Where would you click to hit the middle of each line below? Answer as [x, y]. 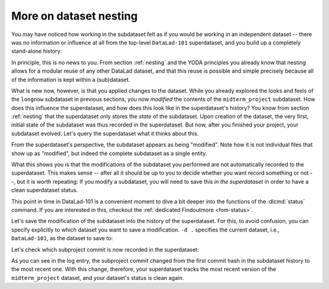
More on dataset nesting [75, 16]
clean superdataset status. [45, 190]
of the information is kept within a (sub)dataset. [71, 79]
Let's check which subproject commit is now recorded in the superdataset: [105, 249]
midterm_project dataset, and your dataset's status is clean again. [97, 277]
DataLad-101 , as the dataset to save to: [62, 238]
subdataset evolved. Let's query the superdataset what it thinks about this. [105, 133]
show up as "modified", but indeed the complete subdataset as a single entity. [109, 153]
